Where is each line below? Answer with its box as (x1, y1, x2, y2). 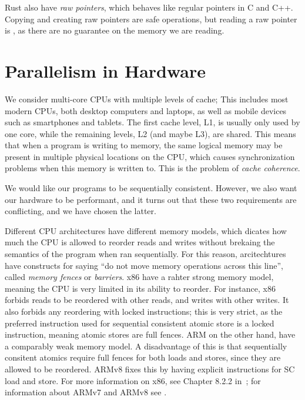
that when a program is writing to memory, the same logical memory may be (5, 139, 283, 151)
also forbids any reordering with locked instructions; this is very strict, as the (5, 305, 283, 317)
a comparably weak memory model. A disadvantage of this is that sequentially (5, 339, 287, 352)
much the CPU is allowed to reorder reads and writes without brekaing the (5, 236, 275, 248)
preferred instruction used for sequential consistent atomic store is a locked (5, 316, 274, 329)
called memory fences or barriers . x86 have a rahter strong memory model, (5, 271, 274, 283)
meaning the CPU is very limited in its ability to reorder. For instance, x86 (5, 282, 276, 294)
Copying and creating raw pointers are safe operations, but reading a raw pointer (5, 12, 297, 25)
